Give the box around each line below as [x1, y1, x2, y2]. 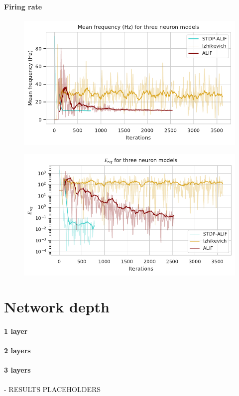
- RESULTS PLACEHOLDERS [4, 384, 101, 394]
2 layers [4, 345, 31, 356]
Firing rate [4, 1, 42, 11]
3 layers [4, 365, 31, 375]
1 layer [4, 326, 28, 336]
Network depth [4, 297, 110, 317]
